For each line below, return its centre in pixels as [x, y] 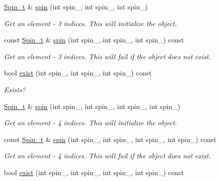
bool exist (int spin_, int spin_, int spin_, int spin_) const [94, 172]
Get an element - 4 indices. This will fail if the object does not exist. [108, 156]
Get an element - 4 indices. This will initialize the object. [91, 123]
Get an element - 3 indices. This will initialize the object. [91, 23]
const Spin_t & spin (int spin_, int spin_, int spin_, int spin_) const [110, 139]
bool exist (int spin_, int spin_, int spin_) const [78, 73]
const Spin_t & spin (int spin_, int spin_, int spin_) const [94, 40]
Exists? [15, 89]
